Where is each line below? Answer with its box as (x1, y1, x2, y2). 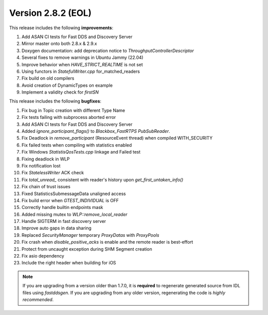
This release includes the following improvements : (9, 25, 114, 31)
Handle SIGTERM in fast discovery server (21, 218, 106, 224)
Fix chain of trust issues (21, 184, 70, 190)
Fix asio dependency (21, 253, 65, 259)
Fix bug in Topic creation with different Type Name (21, 107, 125, 113)
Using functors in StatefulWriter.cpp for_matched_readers (21, 68, 140, 74)
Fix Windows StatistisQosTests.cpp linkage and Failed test (21, 149, 141, 155)
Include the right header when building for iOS (21, 260, 116, 266)
